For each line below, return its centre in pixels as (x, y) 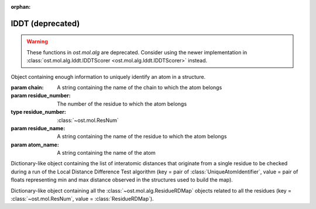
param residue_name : (38, 128)
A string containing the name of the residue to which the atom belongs (142, 137)
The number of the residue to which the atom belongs (122, 104)
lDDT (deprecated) (45, 23)
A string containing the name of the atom (107, 153)
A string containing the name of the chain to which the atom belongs (140, 87)
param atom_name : (35, 144)
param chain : (27, 87)
